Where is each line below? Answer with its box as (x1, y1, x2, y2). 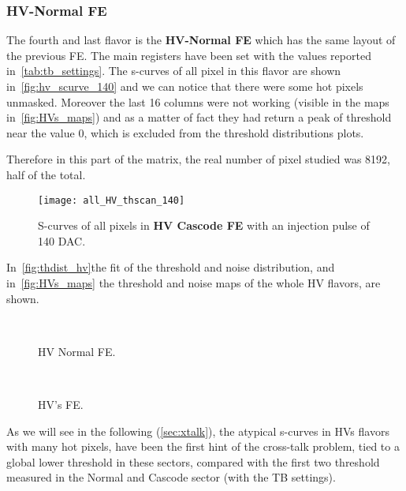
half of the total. (6, 166, 86, 182)
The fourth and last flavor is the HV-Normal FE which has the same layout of (6, 32, 396, 48)
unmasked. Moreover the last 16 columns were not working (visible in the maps (6, 93, 389, 110)
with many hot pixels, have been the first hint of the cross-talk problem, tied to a (6, 438, 400, 455)
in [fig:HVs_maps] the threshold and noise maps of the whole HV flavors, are (6, 275, 381, 290)
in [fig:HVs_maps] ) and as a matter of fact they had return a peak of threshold (6, 109, 392, 126)
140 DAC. (38, 232, 86, 249)
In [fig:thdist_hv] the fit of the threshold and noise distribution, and (6, 259, 335, 275)
